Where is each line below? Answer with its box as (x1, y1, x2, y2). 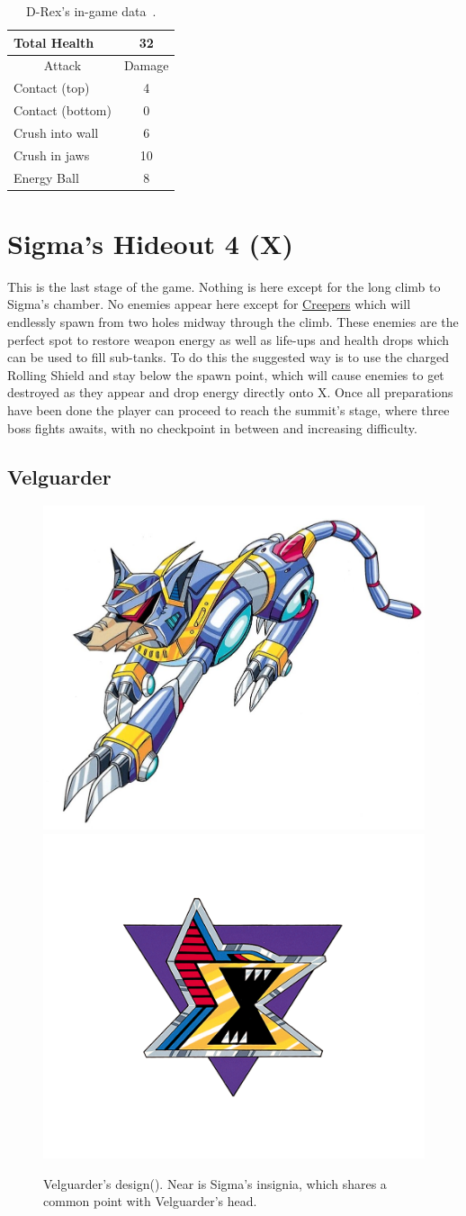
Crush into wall (13, 123, 99, 141)
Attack (43, 56, 82, 75)
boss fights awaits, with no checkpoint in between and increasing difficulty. (7, 418, 417, 437)
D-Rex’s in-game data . (26, 2, 157, 20)
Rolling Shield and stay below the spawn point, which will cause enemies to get (7, 365, 444, 384)
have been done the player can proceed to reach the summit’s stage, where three (7, 401, 450, 420)
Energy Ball (13, 168, 79, 186)
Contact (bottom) (13, 101, 112, 120)
